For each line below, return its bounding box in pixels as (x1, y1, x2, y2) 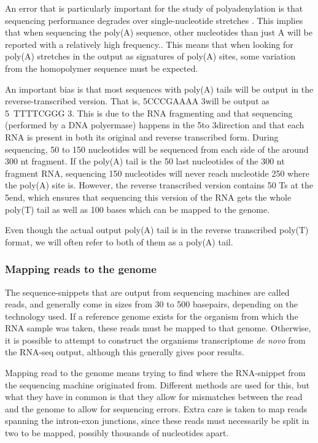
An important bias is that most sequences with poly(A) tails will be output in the (5, 82, 314, 95)
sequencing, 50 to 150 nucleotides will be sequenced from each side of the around (5, 142, 309, 155)
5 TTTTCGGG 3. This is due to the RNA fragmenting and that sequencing (5, 106, 293, 119)
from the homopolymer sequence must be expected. (5, 61, 198, 74)
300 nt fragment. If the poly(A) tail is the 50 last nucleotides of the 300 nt (5, 155, 285, 168)
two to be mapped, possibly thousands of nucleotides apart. (5, 426, 229, 439)
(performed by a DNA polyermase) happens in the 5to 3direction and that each (5, 118, 304, 131)
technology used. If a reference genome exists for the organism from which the (5, 309, 298, 322)
